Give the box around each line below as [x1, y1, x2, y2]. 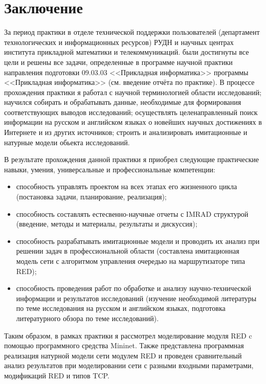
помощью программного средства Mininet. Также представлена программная [4, 340, 244, 351]
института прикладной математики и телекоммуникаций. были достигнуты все [4, 47, 249, 57]
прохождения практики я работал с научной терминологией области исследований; [4, 86, 262, 97]
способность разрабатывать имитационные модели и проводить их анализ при [16, 235, 260, 246]
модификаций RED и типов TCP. [4, 370, 109, 380]
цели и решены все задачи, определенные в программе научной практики [4, 56, 233, 67]
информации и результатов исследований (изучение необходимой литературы [16, 292, 257, 303]
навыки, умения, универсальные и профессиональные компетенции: [4, 164, 215, 174]
